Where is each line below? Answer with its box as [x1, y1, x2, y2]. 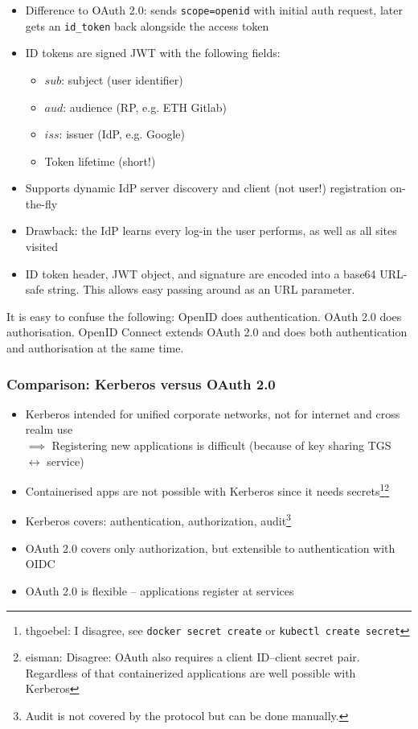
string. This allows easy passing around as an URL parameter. [47, 281, 355, 298]
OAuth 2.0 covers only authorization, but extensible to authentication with [25, 539, 395, 556]
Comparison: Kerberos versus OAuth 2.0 [6, 373, 276, 393]
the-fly [25, 195, 58, 212]
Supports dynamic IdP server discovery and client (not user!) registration [25, 179, 387, 196]
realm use [25, 421, 73, 438]
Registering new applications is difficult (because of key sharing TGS [51, 437, 391, 454]
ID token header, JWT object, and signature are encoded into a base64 [25, 265, 376, 282]
